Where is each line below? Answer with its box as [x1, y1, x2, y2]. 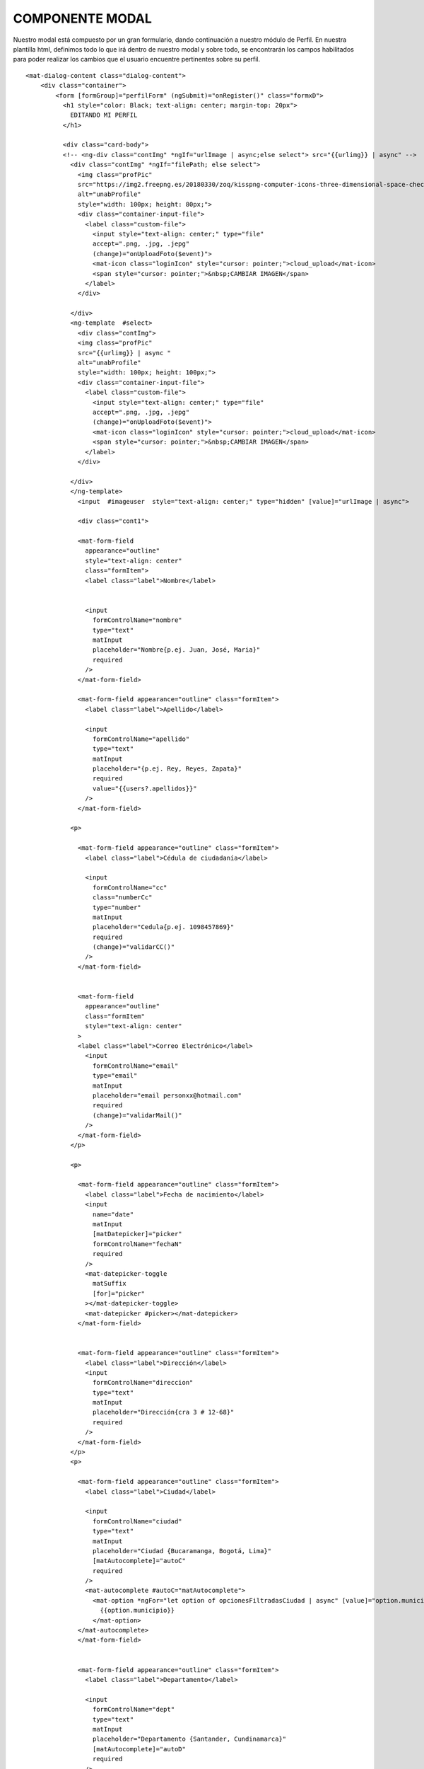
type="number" [92, 903, 141, 911]
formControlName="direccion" [92, 1378, 194, 1387]
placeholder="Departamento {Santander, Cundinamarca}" [92, 1735, 287, 1744]
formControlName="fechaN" [92, 1240, 183, 1248]
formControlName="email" [92, 1061, 179, 1070]
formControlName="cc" [92, 883, 167, 892]
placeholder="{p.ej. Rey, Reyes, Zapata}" [92, 765, 242, 773]
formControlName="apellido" [92, 734, 190, 743]
